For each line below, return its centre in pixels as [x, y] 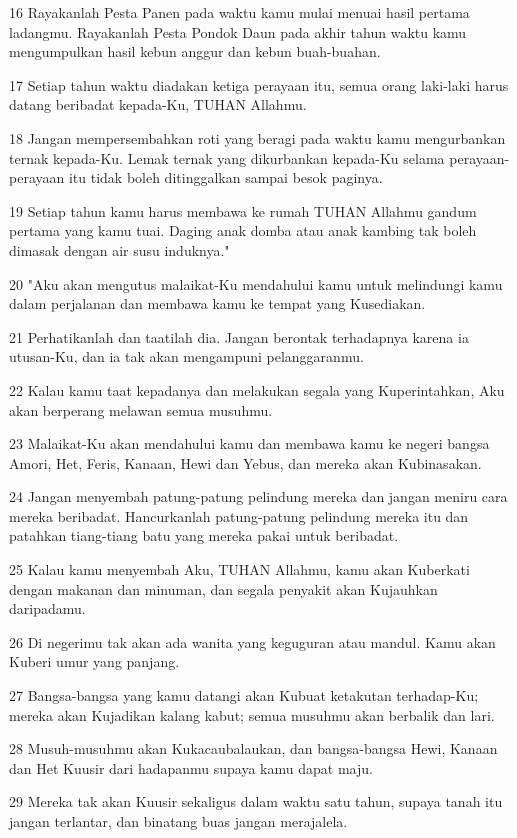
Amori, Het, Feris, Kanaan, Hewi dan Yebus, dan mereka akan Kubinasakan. [245, 462]
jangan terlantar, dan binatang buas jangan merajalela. [178, 821]
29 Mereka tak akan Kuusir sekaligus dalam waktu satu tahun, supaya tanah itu [256, 801]
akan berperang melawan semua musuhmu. [141, 409]
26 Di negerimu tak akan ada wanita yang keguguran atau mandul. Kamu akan [252, 641]
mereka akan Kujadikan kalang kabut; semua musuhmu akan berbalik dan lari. [252, 714]
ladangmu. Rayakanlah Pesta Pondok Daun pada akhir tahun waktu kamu [238, 31]
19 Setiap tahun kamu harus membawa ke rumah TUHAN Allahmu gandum [243, 210]
